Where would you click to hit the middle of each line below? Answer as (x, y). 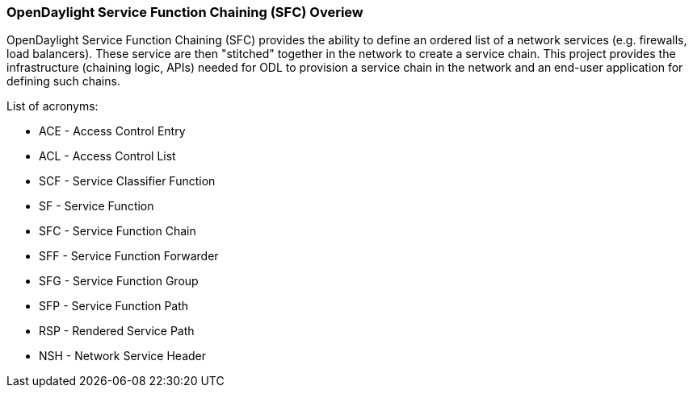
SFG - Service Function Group (119, 281)
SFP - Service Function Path (114, 306)
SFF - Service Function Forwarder (129, 256)
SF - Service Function (97, 206)
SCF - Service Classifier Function (127, 181)
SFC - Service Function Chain (118, 231)
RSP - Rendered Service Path (117, 331)
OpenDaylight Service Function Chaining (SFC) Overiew (185, 12)
